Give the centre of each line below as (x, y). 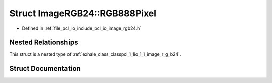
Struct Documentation (45, 69)
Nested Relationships (44, 43)
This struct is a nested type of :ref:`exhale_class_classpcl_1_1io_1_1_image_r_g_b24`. (95, 54)
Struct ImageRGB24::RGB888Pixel (83, 13)
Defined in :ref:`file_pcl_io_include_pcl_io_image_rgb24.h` (82, 28)
